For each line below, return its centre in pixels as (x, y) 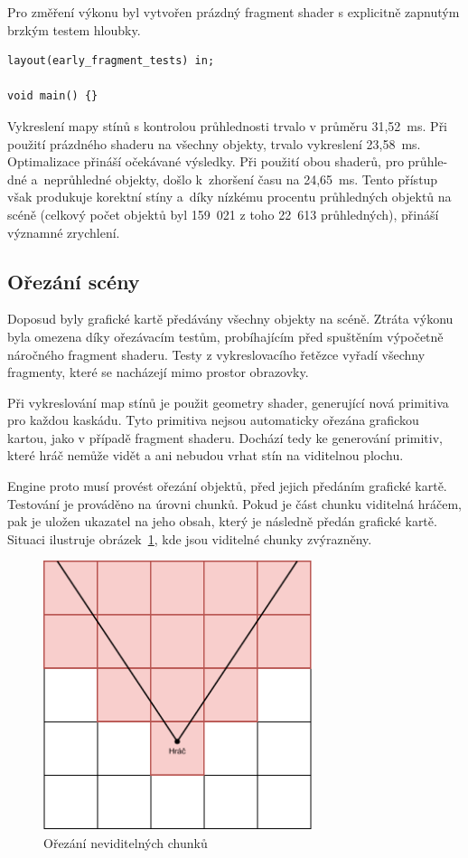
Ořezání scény (74, 281)
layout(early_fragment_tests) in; (111, 61)
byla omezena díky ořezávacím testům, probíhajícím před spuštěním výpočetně (225, 336)
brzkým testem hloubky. (74, 29)
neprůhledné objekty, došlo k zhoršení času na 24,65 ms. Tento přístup (241, 179)
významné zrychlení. (64, 232)
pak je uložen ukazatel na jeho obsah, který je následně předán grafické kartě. (222, 521)
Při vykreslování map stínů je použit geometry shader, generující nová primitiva (228, 402)
